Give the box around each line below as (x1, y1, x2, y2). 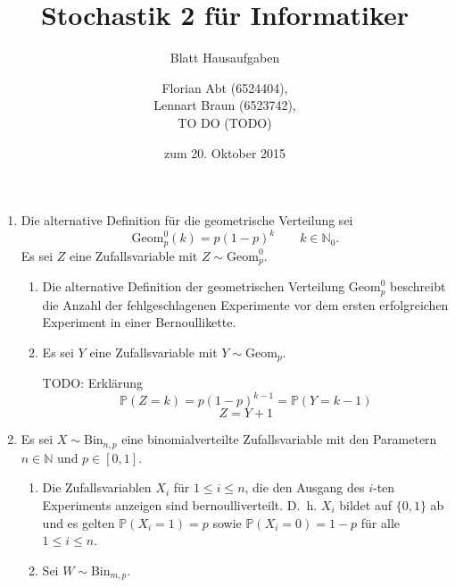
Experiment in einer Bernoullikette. (42, 313, 236, 331)
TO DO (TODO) (178, 113, 272, 131)
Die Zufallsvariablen (42, 478, 152, 497)
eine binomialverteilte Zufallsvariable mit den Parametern (121, 430, 437, 449)
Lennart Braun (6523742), (153, 96, 296, 114)
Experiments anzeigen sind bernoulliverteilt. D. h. (42, 495, 318, 514)
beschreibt (390, 277, 446, 296)
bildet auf (339, 495, 392, 514)
